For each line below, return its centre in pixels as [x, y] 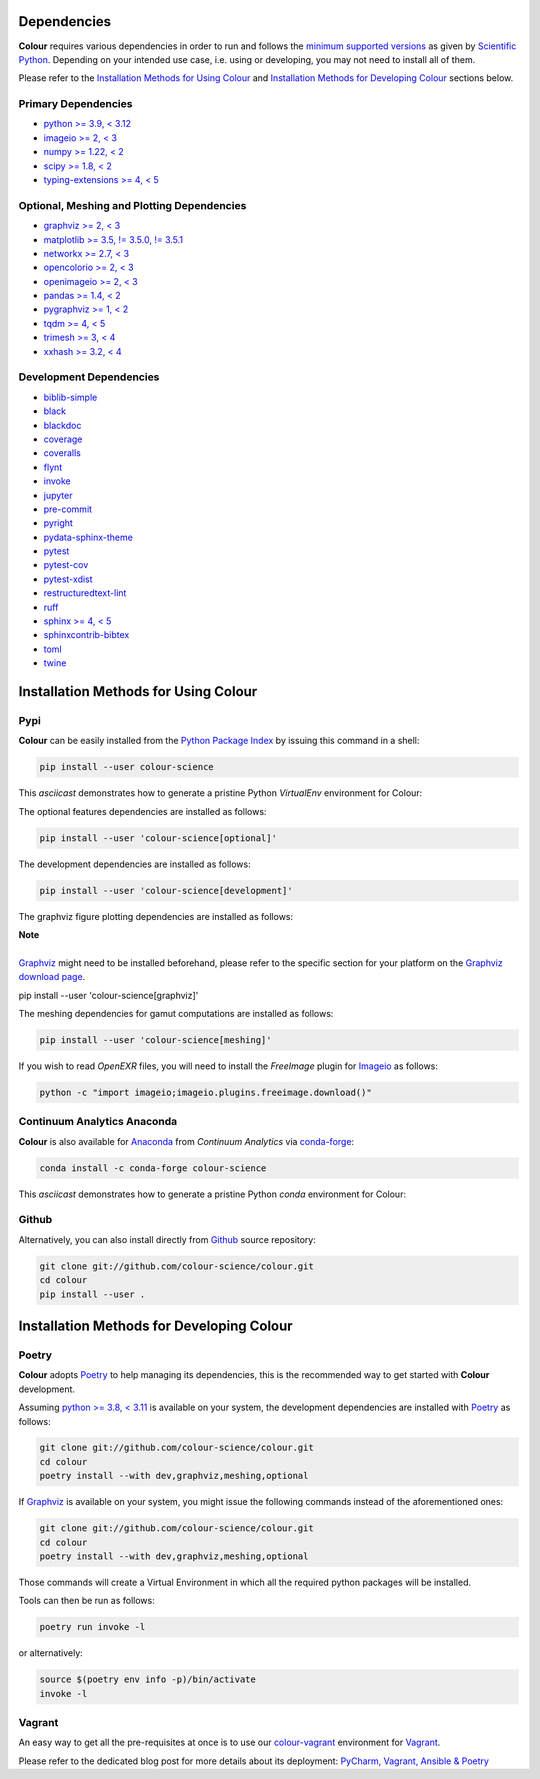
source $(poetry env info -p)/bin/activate [148, 1679]
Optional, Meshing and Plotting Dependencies [132, 205]
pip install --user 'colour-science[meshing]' [155, 1040]
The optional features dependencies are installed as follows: [142, 811]
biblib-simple [70, 397]
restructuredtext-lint [85, 593]
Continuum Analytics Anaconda [98, 1122]
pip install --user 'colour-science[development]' [166, 890]
